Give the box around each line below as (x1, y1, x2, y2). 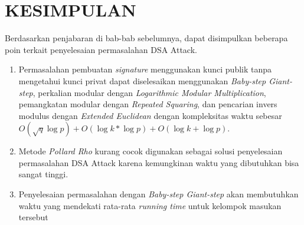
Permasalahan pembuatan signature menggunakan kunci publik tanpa (18, 63, 272, 75)
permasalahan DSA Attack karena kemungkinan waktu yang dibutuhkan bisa (18, 156, 299, 168)
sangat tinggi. (18, 168, 68, 180)
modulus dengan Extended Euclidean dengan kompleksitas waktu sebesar (18, 109, 282, 121)
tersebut (18, 211, 48, 223)
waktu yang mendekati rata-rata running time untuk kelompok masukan (18, 199, 282, 211)
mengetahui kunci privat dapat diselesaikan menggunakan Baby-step (18, 74, 266, 87)
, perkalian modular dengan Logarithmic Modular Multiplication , (32, 86, 266, 98)
